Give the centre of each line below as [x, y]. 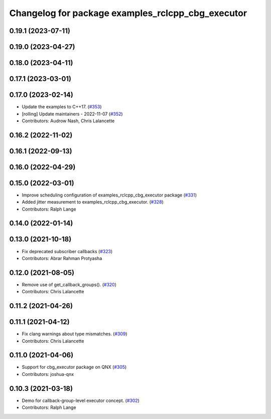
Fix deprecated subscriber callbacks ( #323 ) [67, 251]
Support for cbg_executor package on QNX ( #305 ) [74, 367]
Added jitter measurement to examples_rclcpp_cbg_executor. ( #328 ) [93, 202]
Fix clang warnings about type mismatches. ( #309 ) [75, 334]
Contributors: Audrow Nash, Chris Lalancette [68, 121]
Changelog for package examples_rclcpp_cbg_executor [128, 13]
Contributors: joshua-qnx [48, 374]
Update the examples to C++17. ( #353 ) [62, 107]
